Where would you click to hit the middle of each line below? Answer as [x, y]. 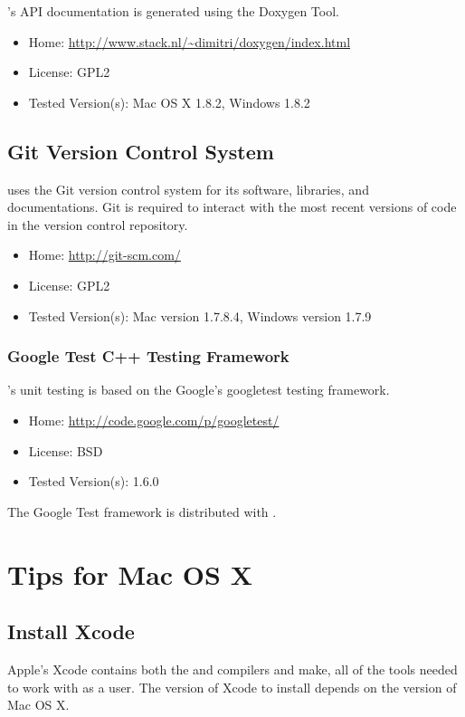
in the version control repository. [98, 224]
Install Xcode [71, 631]
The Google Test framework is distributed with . [142, 511]
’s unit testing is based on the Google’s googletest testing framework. [199, 390]
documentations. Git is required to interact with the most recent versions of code [232, 207]
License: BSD [66, 450]
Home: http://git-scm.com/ [104, 255]
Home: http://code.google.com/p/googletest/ [154, 420]
